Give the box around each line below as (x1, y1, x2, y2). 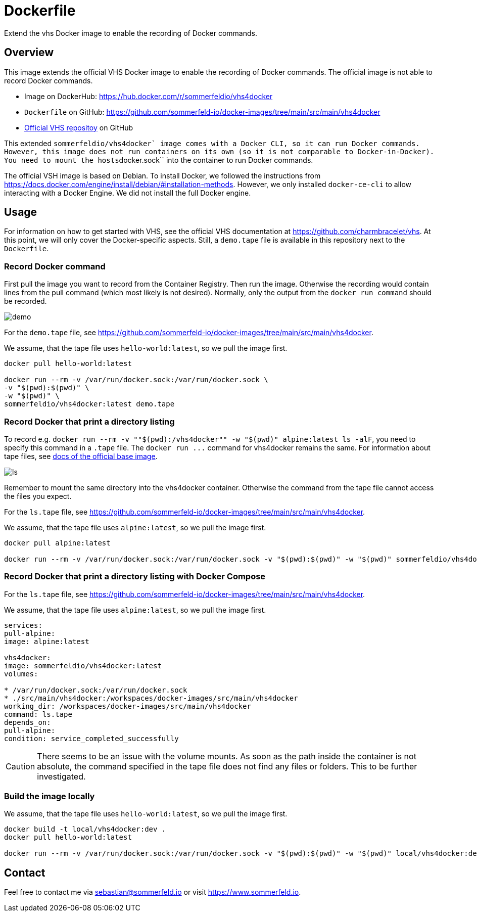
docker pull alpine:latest (4, 538, 111, 547)
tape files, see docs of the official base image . (4, 451, 158, 461)
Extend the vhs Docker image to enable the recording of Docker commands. (4, 28, 257, 37)
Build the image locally (4, 791, 95, 802)
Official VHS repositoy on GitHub (24, 123, 133, 132)
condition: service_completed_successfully (4, 734, 179, 743)
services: (4, 621, 42, 629)
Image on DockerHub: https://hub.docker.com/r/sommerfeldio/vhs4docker (24, 91, 273, 101)
